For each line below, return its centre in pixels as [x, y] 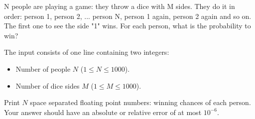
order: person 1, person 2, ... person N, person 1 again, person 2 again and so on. [128, 16]
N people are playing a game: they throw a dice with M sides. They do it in [120, 6]
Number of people [43, 68]
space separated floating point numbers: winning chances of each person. [140, 102]
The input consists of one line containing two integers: [87, 52]
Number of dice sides [48, 85]
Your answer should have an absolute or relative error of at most [103, 112]
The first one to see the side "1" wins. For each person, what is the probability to [127, 26]
